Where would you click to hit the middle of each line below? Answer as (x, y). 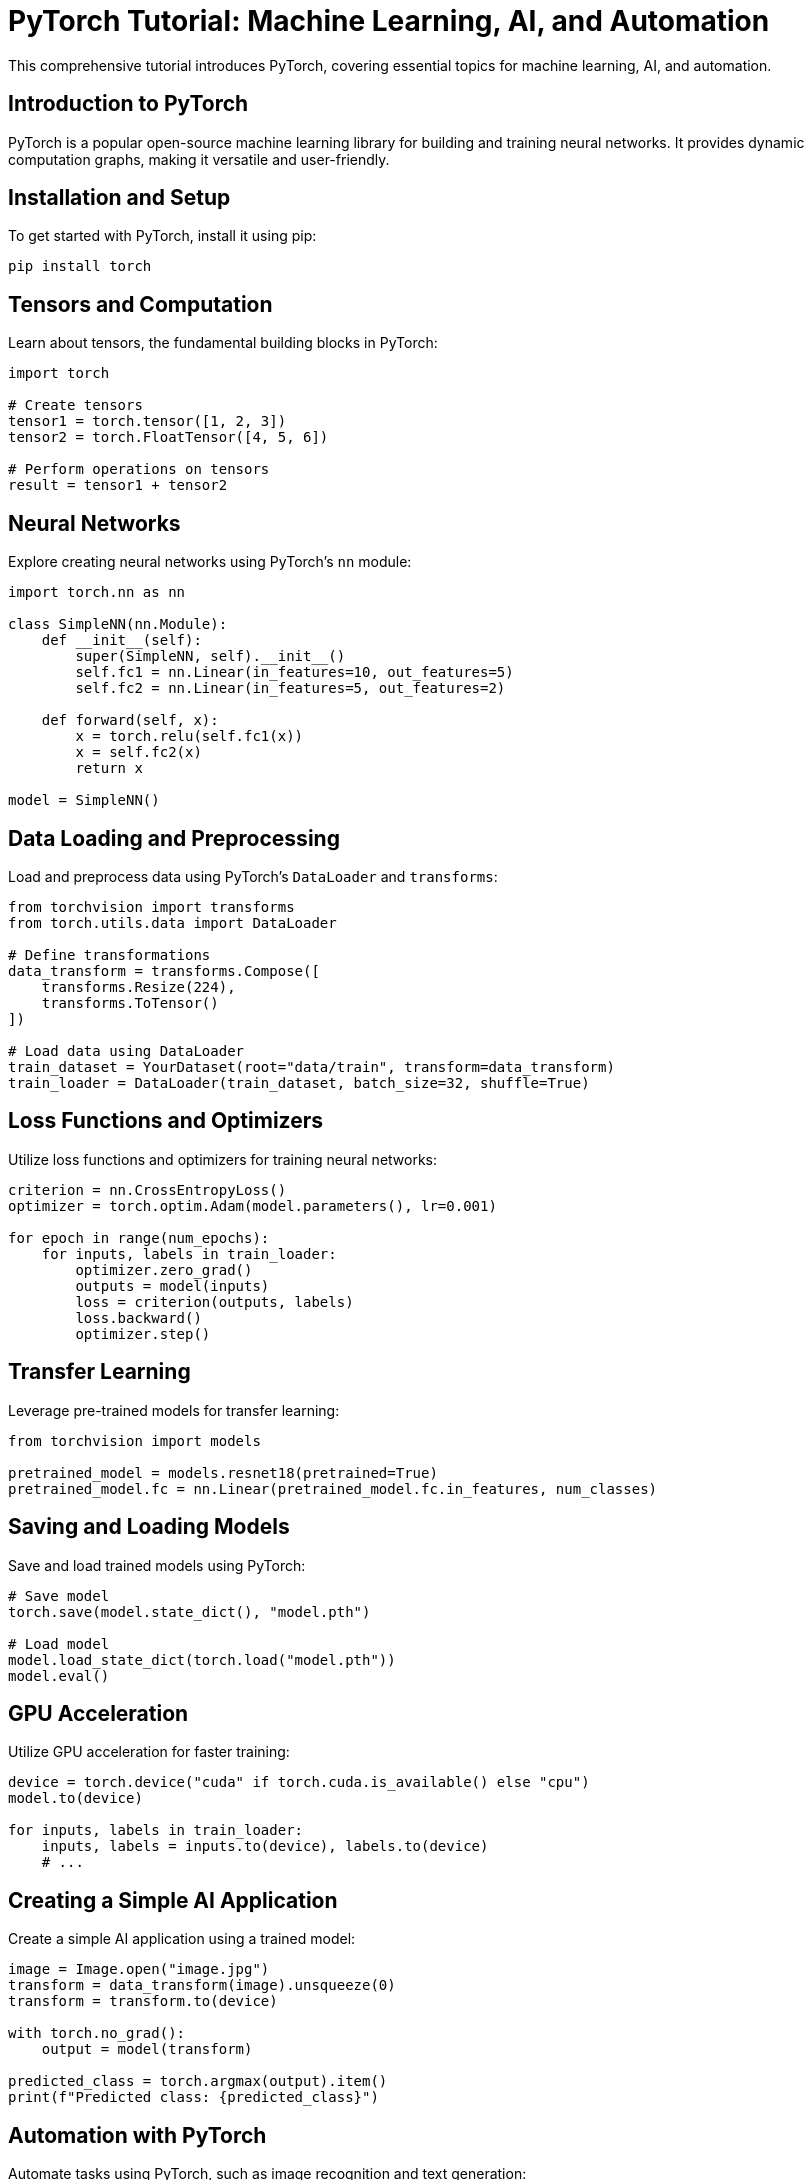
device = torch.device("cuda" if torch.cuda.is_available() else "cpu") (299, 1782)
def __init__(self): (121, 640)
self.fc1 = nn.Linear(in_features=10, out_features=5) (294, 672)
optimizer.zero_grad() (164, 1269)
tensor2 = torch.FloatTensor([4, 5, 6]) (168, 437)
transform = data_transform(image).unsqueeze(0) (202, 1985)
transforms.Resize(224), (138, 986)
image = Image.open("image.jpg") (139, 1969)
